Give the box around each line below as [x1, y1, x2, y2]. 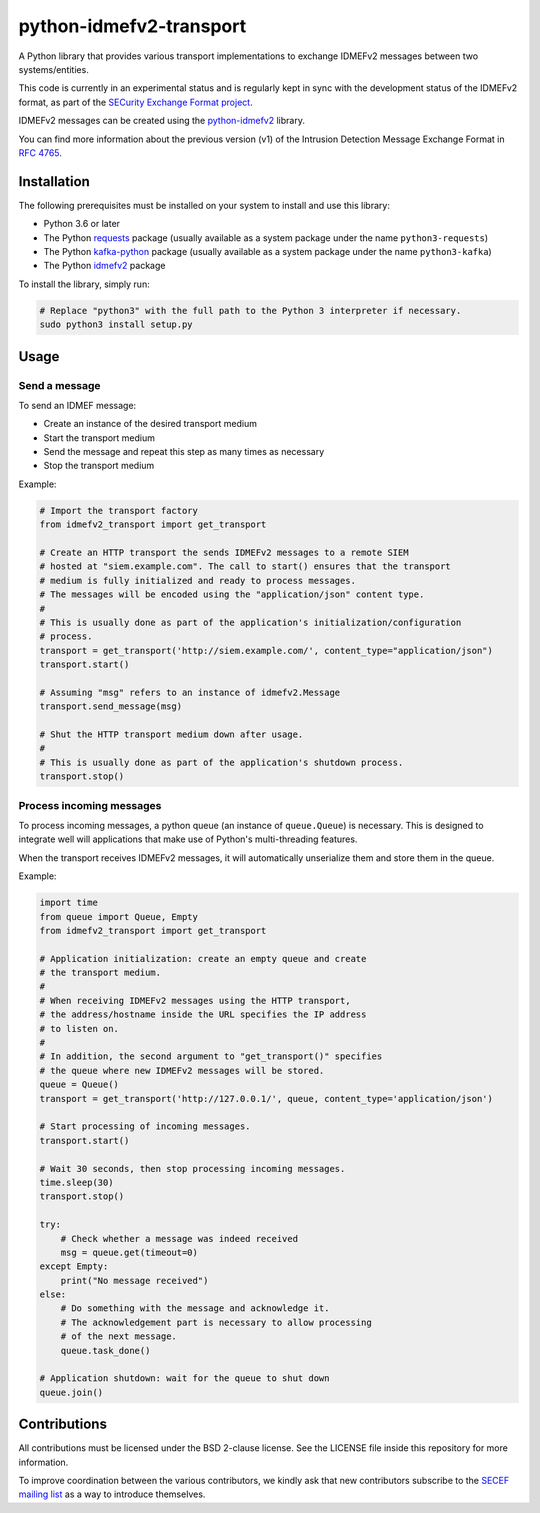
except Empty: [39, 1261, 109, 1272]
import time [39, 897, 99, 909]
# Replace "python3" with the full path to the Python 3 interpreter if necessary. [39, 305, 462, 316]
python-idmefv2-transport [18, 15, 247, 37]
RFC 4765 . [18, 146, 62, 159]
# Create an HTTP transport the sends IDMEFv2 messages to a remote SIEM [39, 546, 409, 558]
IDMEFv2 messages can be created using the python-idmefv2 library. [18, 115, 305, 127]
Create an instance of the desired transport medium [43, 418, 257, 430]
